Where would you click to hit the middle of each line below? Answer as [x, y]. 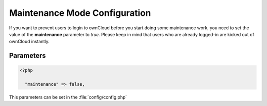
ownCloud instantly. [29, 42]
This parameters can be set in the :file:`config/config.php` [68, 97]
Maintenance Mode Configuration [80, 13]
